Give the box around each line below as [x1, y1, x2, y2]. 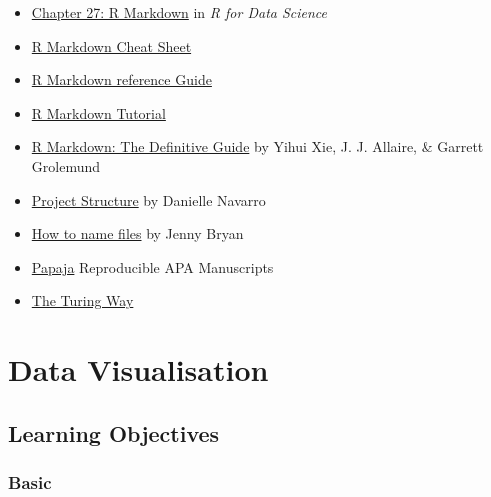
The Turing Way [31, 290, 134, 311]
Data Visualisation [8, 349, 269, 390]
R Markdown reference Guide [31, 69, 212, 90]
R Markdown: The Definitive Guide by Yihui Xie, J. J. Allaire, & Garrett [31, 136, 484, 157]
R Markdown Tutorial [31, 102, 166, 123]
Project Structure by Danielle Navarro [31, 189, 266, 210]
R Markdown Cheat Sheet [31, 35, 192, 56]
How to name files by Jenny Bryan [31, 223, 244, 244]
